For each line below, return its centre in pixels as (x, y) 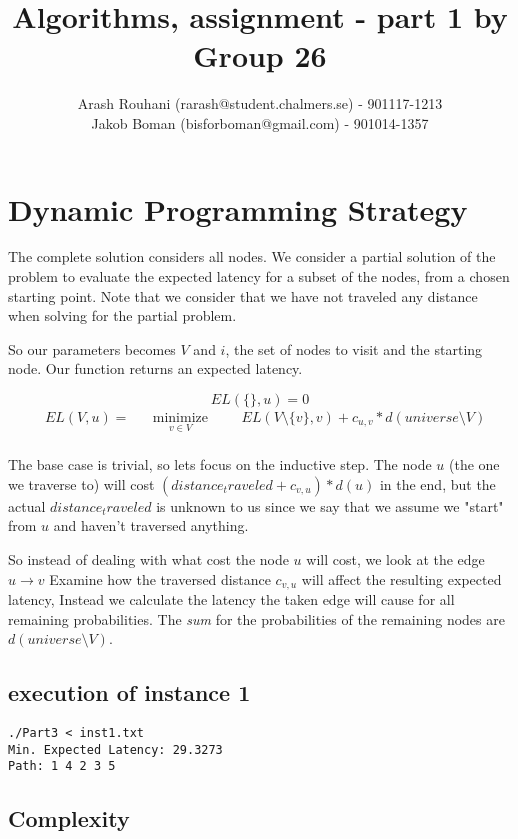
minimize (180, 418)
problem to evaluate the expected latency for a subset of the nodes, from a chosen (259, 276)
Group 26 (260, 55)
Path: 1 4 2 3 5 (62, 766)
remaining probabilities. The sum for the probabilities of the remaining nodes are (256, 618)
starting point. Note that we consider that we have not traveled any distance (243, 295)
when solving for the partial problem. (122, 315)
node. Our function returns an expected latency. (155, 368)
